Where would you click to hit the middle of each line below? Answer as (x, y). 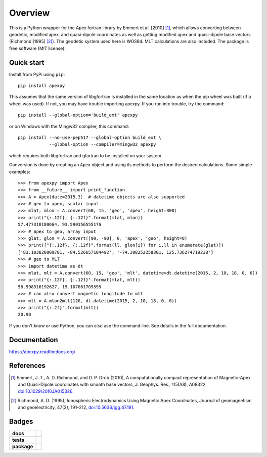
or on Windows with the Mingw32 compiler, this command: (69, 126)
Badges (21, 421)
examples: (20, 172)
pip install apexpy (42, 86)
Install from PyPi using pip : (37, 74)
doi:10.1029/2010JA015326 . (46, 391)
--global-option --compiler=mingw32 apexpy (103, 144)
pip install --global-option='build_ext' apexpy (78, 115)
